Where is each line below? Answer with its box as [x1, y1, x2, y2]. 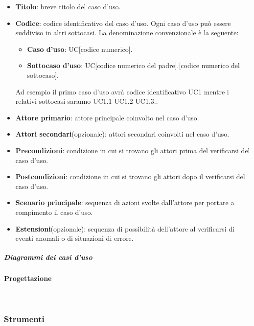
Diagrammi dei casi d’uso [4, 252, 92, 262]
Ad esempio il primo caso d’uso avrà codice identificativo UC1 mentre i [15, 86, 229, 96]
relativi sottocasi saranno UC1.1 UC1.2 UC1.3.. [15, 96, 158, 106]
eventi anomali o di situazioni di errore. [15, 233, 134, 243]
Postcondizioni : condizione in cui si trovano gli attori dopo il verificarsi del [15, 171, 245, 182]
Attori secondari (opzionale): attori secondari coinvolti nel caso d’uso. [15, 129, 230, 139]
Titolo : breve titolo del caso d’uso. [15, 1, 121, 11]
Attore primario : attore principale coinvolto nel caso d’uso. [15, 112, 199, 122]
